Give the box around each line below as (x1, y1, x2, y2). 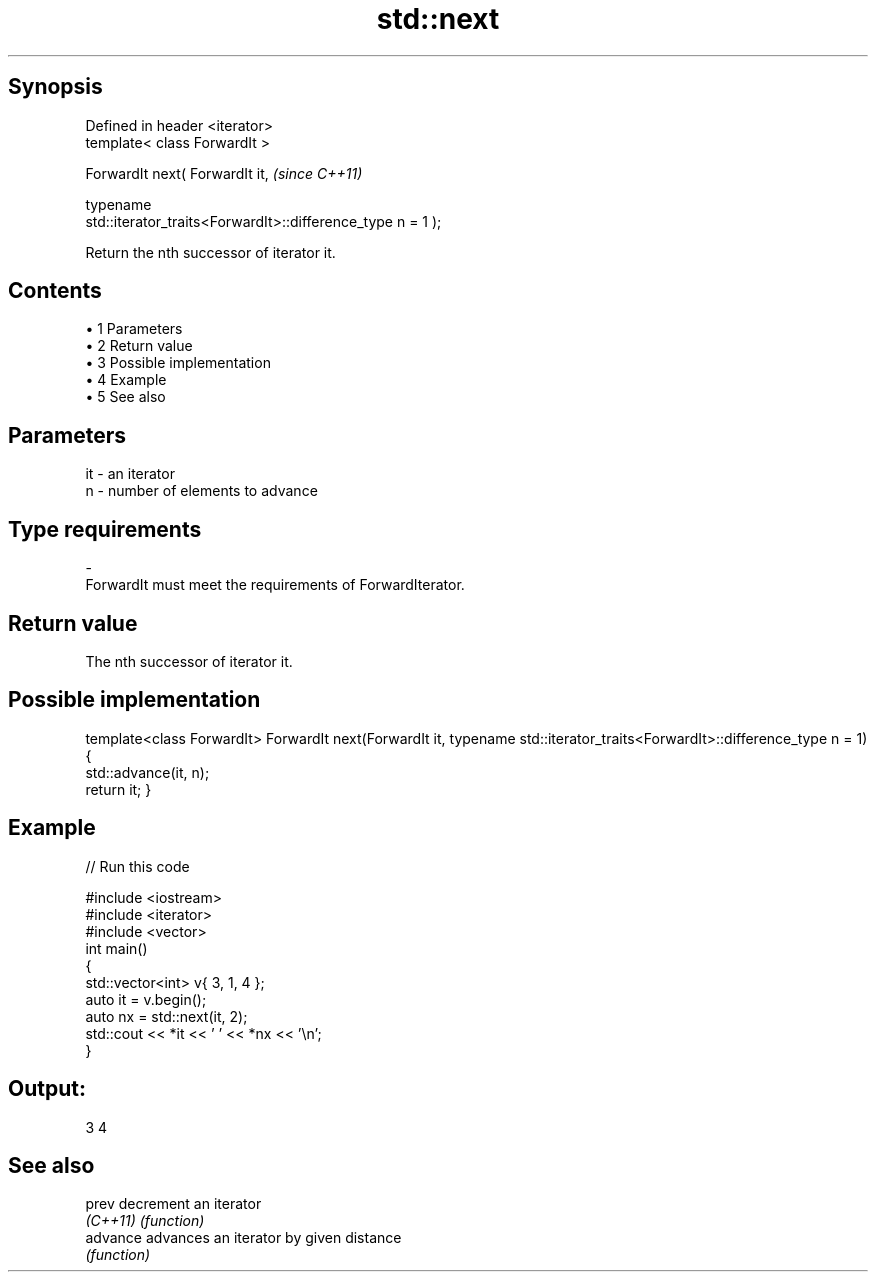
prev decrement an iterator (85, 1195, 262, 1213)
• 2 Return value (85, 337, 193, 355)
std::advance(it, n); (85, 763, 210, 781)
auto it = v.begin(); (85, 990, 207, 1008)
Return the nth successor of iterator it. (85, 243, 336, 261)
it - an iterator (85, 465, 175, 483)
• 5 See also (85, 388, 166, 406)
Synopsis (8, 74, 103, 100)
